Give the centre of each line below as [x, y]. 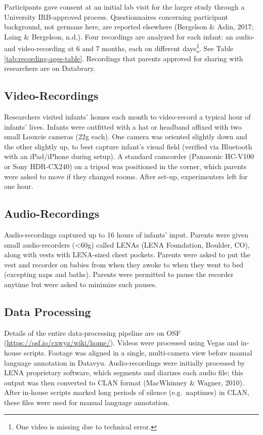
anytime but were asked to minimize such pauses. [81, 284]
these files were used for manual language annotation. [87, 402]
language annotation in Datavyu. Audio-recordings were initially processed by [125, 362]
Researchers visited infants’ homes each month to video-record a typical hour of [127, 117]
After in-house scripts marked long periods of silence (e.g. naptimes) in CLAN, [127, 392]
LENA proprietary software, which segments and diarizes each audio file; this [124, 372]
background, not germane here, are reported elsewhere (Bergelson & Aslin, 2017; [129, 27]
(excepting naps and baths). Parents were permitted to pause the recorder [119, 274]
